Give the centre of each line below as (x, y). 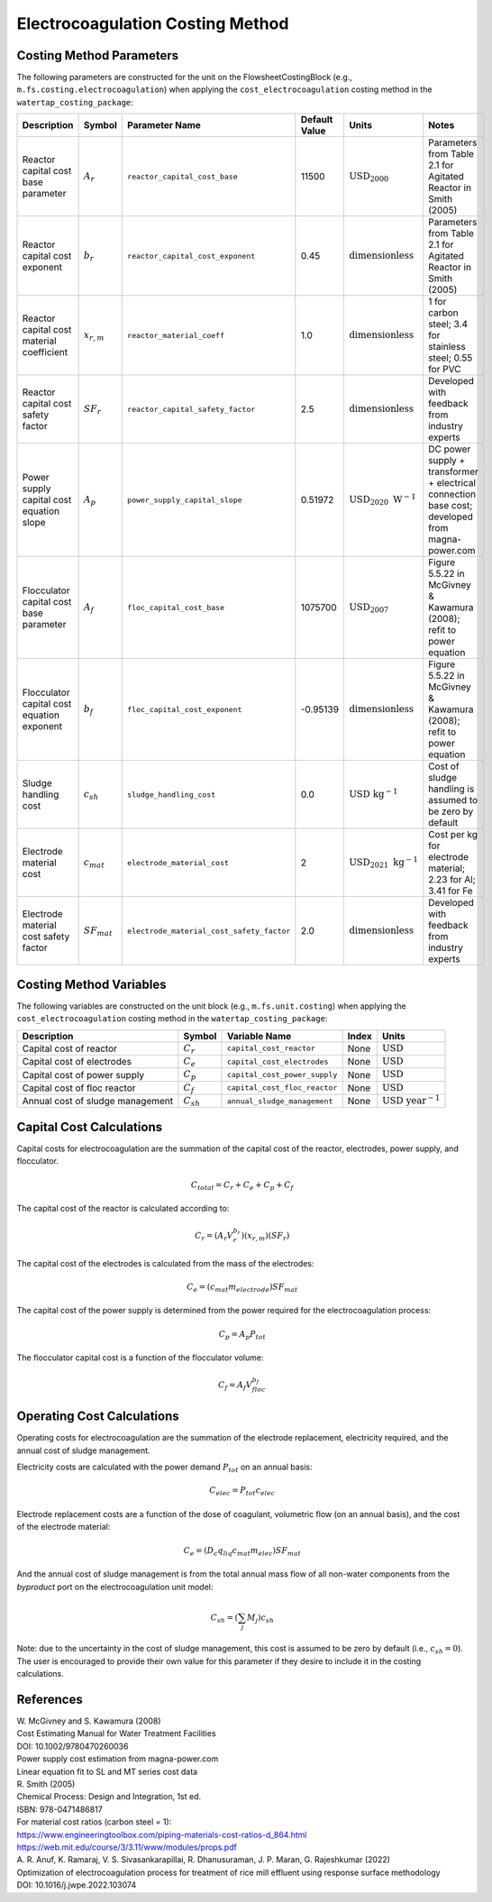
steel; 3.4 (448, 325)
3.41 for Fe (451, 891)
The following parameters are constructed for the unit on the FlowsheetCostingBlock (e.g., (185, 78)
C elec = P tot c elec (242, 1492)
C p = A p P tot (242, 1335)
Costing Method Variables (91, 984)
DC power (450, 449)
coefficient (45, 352)
